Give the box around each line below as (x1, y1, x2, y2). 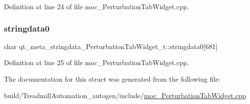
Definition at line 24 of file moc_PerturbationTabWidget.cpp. (4, 1, 189, 11)
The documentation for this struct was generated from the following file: (4, 74, 221, 84)
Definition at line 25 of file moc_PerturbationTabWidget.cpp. (4, 57, 189, 68)
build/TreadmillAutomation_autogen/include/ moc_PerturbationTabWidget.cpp (4, 90, 246, 100)
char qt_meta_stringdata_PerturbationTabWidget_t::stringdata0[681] (4, 41, 218, 51)
